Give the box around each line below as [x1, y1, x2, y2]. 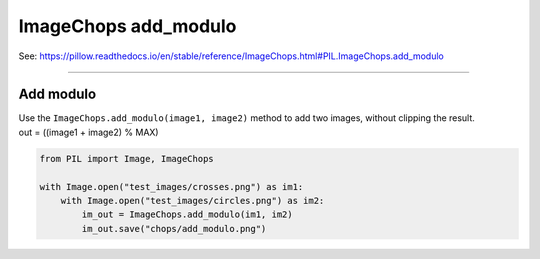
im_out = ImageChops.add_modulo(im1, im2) [81, 209, 294, 220]
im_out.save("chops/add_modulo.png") [81, 223, 267, 234]
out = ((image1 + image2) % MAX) [18, 126, 159, 138]
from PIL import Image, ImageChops [39, 153, 214, 164]
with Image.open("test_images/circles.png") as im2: [60, 195, 325, 206]
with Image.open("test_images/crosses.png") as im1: [39, 181, 304, 192]
